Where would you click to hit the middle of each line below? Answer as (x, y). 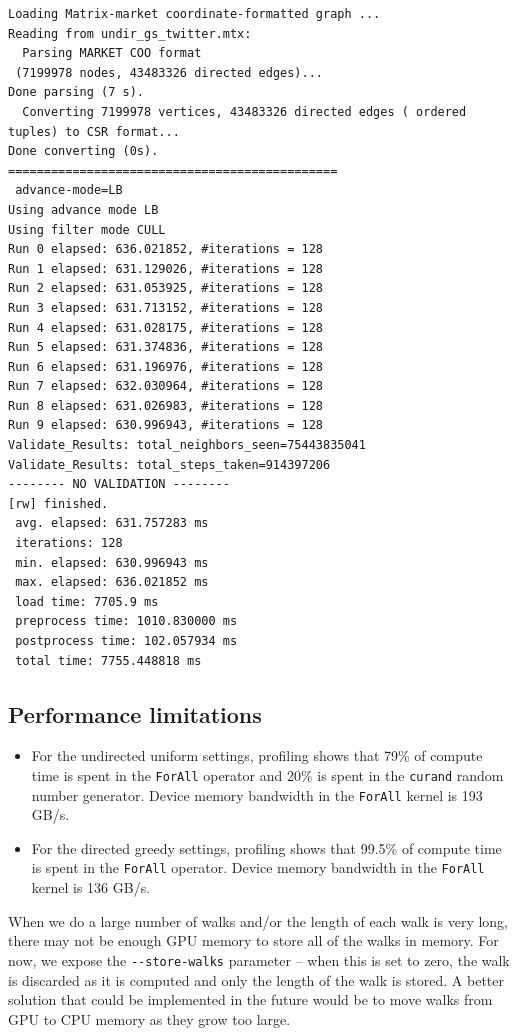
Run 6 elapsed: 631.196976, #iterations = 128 (165, 366)
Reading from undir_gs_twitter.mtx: (130, 33)
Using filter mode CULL (87, 229)
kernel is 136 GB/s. (91, 887)
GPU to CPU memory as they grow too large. (149, 1018)
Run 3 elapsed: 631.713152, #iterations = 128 (165, 307)
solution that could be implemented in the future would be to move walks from (250, 999)
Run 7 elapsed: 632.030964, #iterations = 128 (165, 386)
